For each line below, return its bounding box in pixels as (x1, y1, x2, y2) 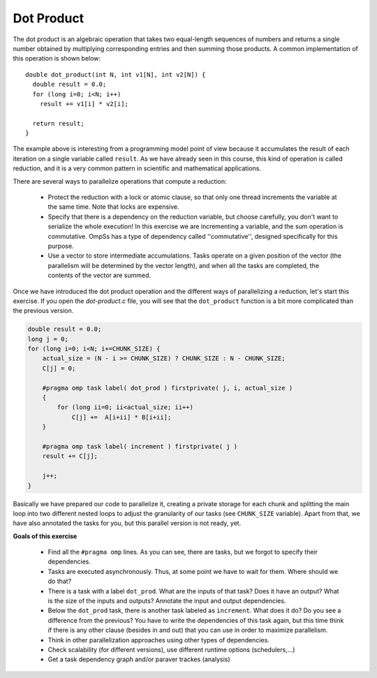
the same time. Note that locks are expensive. (47, 202, 179, 211)
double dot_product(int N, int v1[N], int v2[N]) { (25, 71, 206, 78)
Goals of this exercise (13, 531, 77, 540)
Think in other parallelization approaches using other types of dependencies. (47, 635, 270, 644)
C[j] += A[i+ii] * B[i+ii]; (71, 413, 172, 421)
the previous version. (13, 307, 74, 315)
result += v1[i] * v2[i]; (39, 100, 129, 108)
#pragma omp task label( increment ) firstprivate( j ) (42, 442, 238, 450)
